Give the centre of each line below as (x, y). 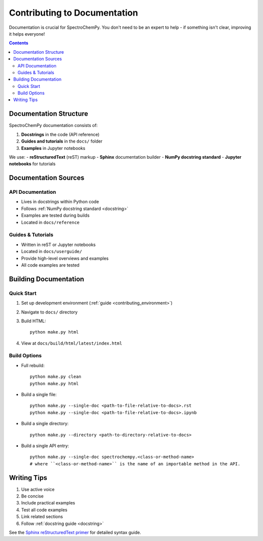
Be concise (32, 496)
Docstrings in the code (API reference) (60, 134)
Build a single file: (39, 394)
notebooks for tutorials (32, 164)
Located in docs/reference (50, 222)
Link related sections (42, 517)
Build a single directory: (45, 424)
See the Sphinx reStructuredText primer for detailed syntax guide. (75, 532)
